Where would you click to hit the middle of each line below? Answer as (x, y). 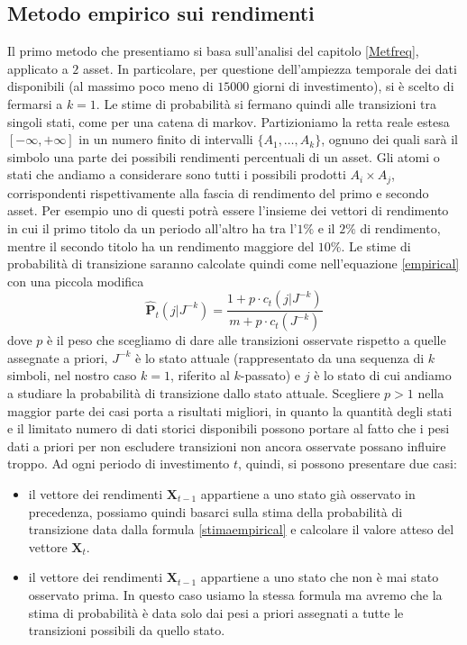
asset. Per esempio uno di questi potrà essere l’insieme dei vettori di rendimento (228, 210)
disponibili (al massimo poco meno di (110, 86)
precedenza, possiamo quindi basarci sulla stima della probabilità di (215, 511)
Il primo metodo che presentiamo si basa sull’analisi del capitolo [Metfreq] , (213, 51)
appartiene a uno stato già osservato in (308, 494)
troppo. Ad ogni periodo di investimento (119, 463)
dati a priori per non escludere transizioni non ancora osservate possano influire (227, 445)
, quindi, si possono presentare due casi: (348, 463)
